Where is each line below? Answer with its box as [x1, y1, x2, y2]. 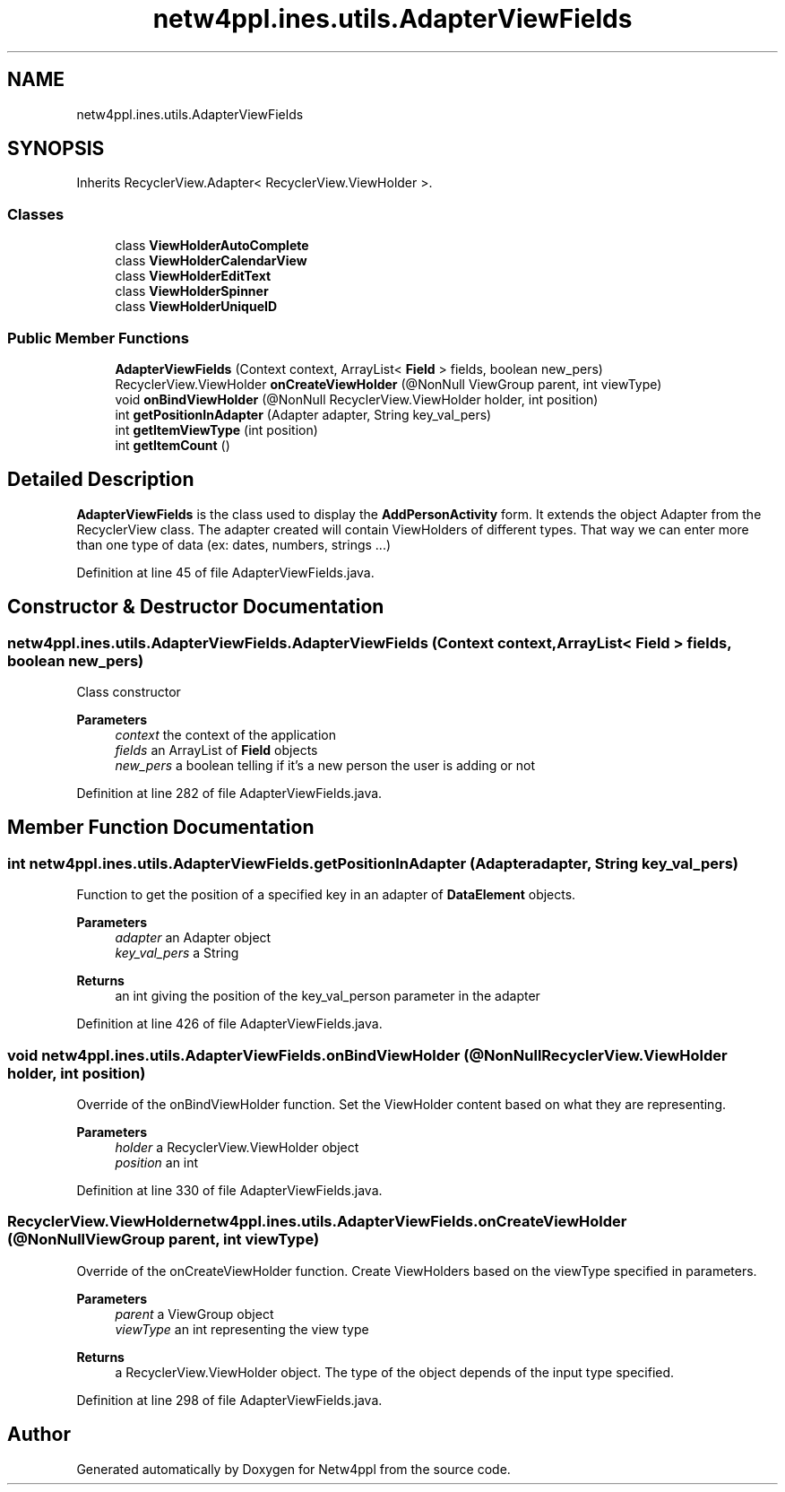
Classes [7, 204, 65, 223]
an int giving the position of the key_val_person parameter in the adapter [115, 988, 540, 1004]
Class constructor [76, 684, 181, 699]
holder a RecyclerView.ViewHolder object [115, 1139, 359, 1155]
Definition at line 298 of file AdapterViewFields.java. [76, 1392, 383, 1408]
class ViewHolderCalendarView [115, 253, 307, 269]
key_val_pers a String [115, 945, 239, 961]
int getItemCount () [115, 437, 230, 453]
